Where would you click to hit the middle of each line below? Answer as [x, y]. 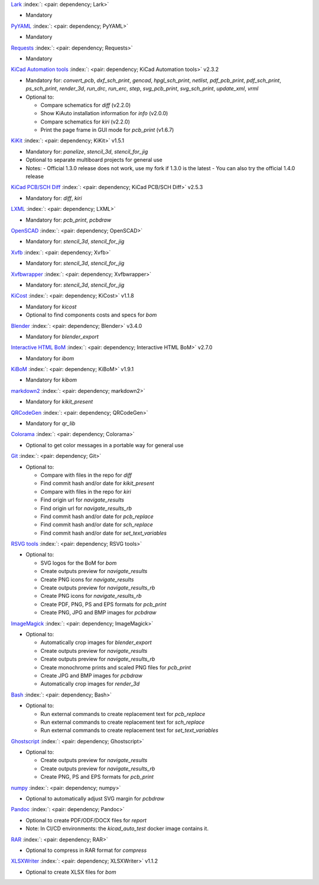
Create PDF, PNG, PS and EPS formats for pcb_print [103, 604]
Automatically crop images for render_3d [90, 684]
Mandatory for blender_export [62, 336]
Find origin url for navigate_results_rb [86, 508]
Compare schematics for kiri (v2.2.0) [85, 122]
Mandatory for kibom [51, 380]
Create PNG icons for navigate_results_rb [91, 596]
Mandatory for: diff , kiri [54, 198]
